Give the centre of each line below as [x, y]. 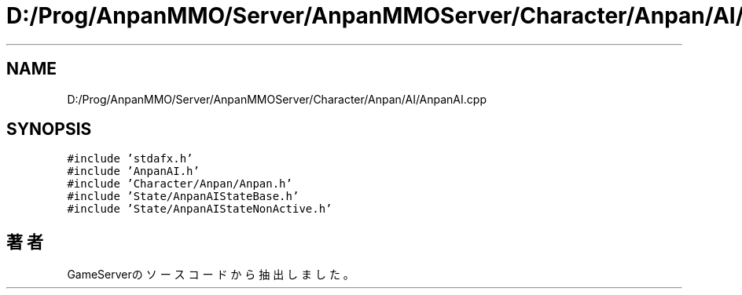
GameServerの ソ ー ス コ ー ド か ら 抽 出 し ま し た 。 [211, 275]
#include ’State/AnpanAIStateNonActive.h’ [200, 209]
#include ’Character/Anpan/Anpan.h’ [180, 184]
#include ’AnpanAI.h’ [133, 171]
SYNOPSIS [49, 129]
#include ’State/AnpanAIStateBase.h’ [183, 197]
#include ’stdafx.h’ [130, 159]
